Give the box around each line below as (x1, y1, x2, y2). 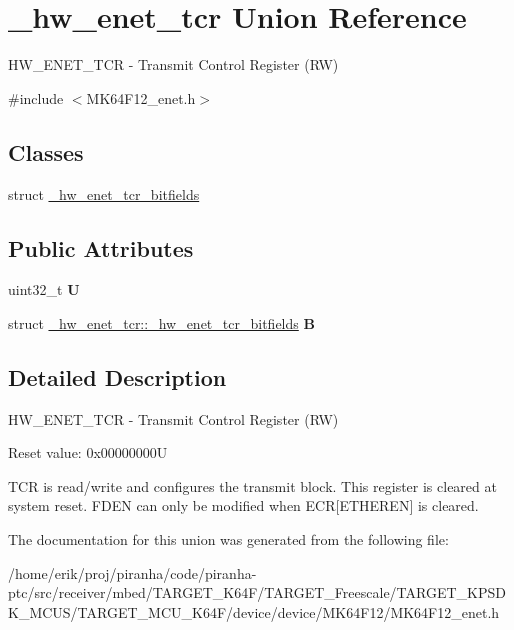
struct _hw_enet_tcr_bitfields (8, 183, 200, 204)
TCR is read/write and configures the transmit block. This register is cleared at (8, 475, 497, 496)
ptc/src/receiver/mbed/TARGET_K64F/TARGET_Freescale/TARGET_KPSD (8, 582, 506, 603)
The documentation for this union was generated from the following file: (8, 529, 449, 550)
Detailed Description (8, 361, 227, 392)
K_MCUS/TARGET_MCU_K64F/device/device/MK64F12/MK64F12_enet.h (8, 601, 500, 622)
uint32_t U (8, 279, 80, 300)
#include (8, 87, 64, 108)
